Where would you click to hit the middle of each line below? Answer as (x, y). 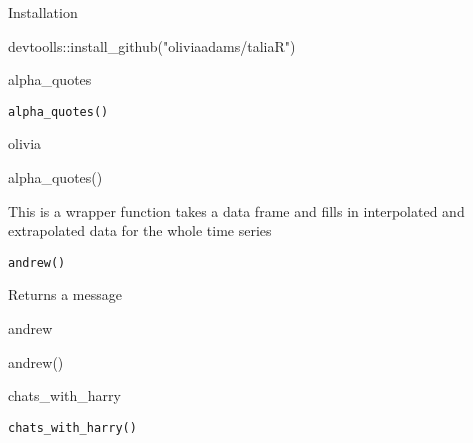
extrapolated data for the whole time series (140, 230)
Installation (43, 12)
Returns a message (65, 294)
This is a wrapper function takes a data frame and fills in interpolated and (236, 210)
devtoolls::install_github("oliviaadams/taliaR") (152, 45)
